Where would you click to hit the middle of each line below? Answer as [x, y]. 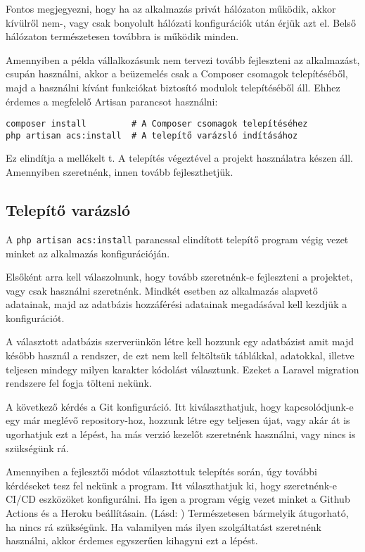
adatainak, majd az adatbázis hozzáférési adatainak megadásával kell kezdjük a [177, 304]
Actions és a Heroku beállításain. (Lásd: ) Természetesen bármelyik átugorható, [177, 513]
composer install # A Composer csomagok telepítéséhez [157, 124]
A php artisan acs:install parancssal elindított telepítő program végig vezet [177, 239]
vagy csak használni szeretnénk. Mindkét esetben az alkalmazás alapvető [162, 290]
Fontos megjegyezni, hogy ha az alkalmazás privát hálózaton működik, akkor [171, 8]
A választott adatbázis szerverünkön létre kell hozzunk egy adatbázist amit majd [180, 341]
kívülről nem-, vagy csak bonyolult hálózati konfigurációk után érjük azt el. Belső [181, 22]
